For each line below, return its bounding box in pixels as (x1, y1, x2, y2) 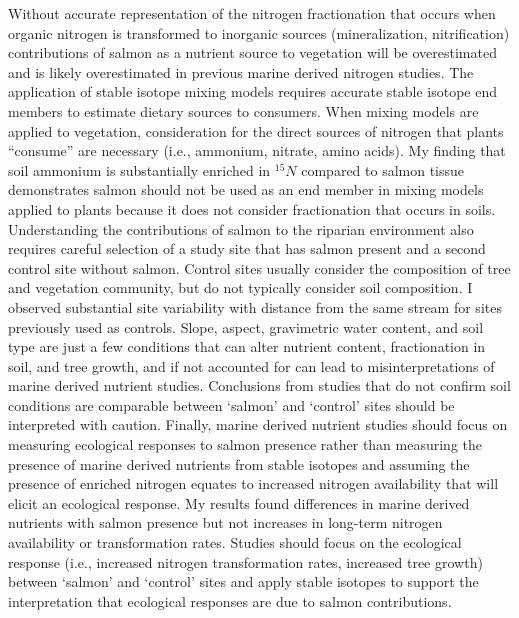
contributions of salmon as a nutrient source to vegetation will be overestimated (8, 42, 497, 63)
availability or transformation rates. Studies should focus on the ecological (8, 532, 462, 553)
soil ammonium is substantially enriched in (8, 159, 271, 180)
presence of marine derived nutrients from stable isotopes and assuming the (8, 453, 470, 474)
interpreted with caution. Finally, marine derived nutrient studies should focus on (8, 414, 508, 435)
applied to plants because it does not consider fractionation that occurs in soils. (8, 198, 496, 219)
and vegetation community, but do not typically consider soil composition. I (8, 277, 473, 298)
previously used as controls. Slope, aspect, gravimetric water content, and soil (8, 316, 484, 337)
